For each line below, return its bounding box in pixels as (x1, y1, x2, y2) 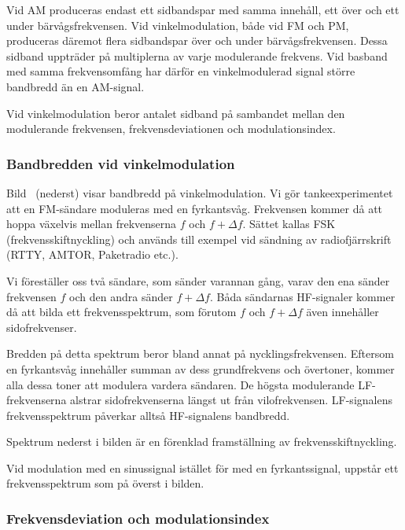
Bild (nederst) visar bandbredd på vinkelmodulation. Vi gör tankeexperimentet (6, 184, 393, 201)
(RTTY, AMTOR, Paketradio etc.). (6, 246, 179, 263)
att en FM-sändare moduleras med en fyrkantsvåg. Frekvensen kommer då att (6, 200, 383, 216)
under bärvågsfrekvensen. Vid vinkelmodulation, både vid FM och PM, (6, 17, 349, 33)
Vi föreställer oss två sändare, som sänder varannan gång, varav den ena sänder (6, 272, 390, 289)
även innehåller (306, 304, 379, 320)
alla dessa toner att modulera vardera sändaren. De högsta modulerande (6, 376, 355, 392)
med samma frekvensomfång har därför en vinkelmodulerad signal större (6, 63, 355, 79)
